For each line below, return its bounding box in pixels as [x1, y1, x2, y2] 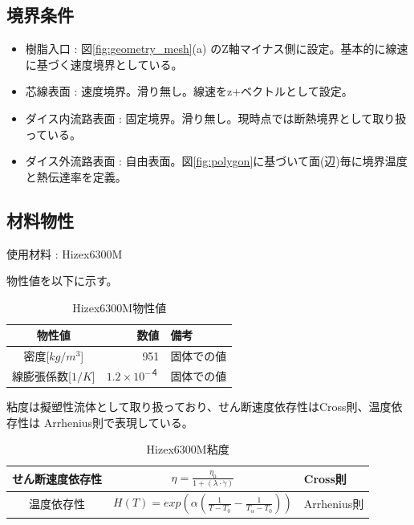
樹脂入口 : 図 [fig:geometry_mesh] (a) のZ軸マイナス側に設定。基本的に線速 [25, 40, 408, 57]
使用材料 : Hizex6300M [6, 245, 123, 262]
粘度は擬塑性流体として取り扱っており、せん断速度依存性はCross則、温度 [6, 398, 392, 415]
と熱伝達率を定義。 [25, 168, 127, 185]
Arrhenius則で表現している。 [43, 413, 193, 430]
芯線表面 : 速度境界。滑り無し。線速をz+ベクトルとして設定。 [25, 83, 353, 100]
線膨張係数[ [12, 368, 71, 385]
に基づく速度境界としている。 [25, 55, 183, 72]
